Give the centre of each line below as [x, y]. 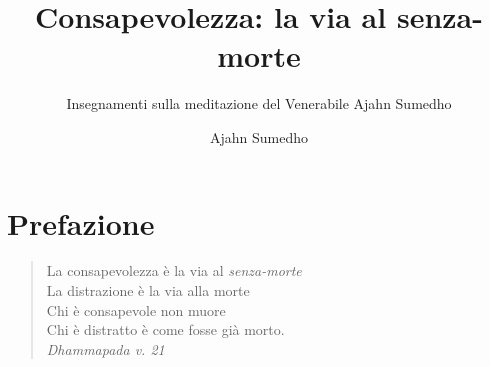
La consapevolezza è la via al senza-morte [174, 270]
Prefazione [81, 222]
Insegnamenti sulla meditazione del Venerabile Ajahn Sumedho [259, 103]
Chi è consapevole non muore [136, 309]
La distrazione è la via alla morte [148, 290]
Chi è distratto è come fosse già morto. [165, 329]
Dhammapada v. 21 [105, 348]
